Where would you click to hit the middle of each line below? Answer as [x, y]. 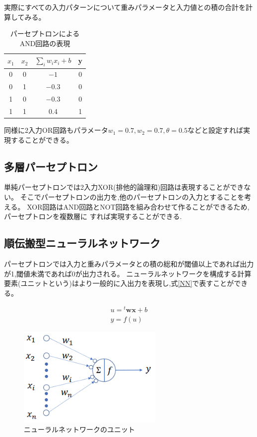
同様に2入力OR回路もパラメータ [56, 130]
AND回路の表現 [45, 43]
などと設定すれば [215, 130]
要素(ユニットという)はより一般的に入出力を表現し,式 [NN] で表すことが [119, 283]
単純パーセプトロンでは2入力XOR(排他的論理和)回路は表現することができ [124, 187]
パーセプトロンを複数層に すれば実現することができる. [93, 216]
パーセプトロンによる [45, 33]
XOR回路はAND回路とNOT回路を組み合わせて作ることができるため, [138, 206]
